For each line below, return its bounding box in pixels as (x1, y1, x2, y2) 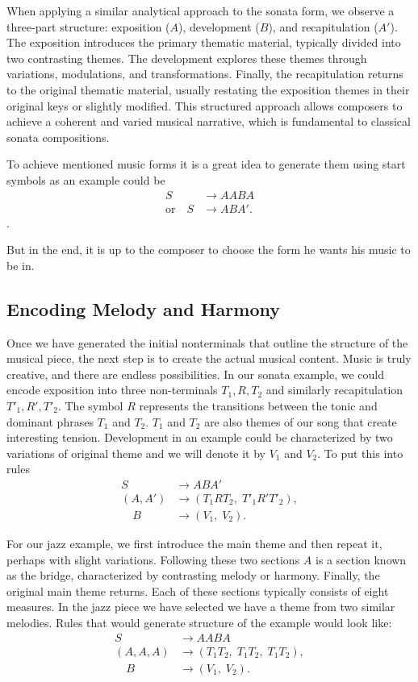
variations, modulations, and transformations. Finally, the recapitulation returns (6, 65, 403, 82)
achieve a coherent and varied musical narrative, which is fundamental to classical (6, 113, 411, 130)
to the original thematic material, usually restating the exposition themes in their (6, 81, 410, 98)
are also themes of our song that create (204, 413, 397, 430)
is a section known (316, 551, 407, 568)
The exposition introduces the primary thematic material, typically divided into (6, 34, 401, 51)
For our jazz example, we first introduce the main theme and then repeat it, (6, 535, 382, 552)
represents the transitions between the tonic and (139, 397, 378, 414)
